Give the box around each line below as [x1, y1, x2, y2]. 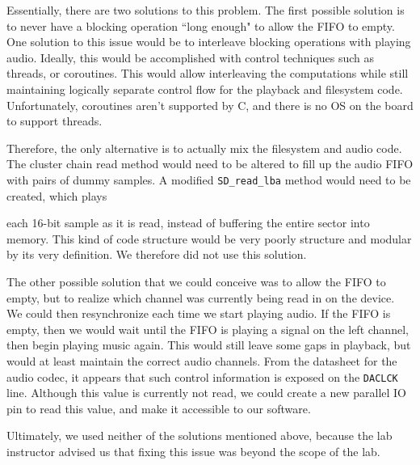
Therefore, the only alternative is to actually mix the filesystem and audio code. [6, 139, 402, 156]
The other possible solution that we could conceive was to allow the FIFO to [6, 273, 386, 290]
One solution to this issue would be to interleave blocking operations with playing [6, 33, 411, 50]
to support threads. [6, 112, 103, 129]
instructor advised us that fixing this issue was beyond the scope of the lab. [6, 442, 380, 459]
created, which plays [6, 187, 107, 204]
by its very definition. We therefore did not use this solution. [6, 246, 307, 263]
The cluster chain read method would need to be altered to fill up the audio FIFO [6, 155, 414, 172]
